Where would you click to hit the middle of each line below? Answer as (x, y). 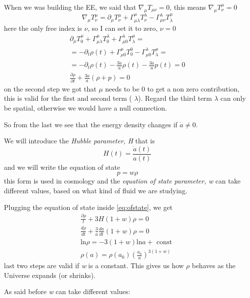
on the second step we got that (50, 88)
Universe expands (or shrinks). (50, 275)
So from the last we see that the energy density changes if (91, 124)
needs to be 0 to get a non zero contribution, (172, 88)
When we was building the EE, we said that (70, 7)
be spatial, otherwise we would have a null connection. (86, 108)
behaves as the (214, 265)
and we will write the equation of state (62, 167)
